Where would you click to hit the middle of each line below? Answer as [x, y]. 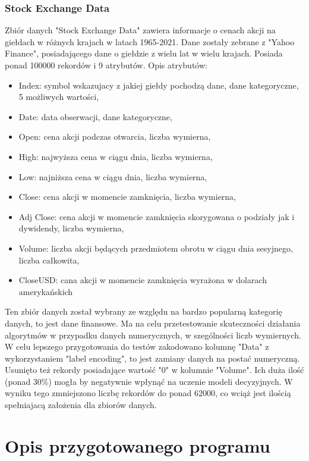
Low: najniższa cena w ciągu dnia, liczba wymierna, [113, 176]
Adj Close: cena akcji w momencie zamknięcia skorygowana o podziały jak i [157, 216]
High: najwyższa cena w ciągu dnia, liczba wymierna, [116, 156]
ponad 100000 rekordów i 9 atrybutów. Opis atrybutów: [106, 65]
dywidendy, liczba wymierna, [71, 228]
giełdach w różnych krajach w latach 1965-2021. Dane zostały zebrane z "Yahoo [150, 41]
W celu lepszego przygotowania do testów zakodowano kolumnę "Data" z [137, 346]
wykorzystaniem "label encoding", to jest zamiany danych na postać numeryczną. [152, 358]
